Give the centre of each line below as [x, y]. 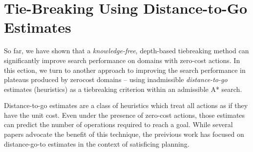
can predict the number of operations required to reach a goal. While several [118, 124]
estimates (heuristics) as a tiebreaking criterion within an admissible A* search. [123, 89]
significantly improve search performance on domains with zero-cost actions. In [122, 60]
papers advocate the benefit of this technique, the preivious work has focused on [124, 134]
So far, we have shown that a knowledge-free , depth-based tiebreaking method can [126, 51]
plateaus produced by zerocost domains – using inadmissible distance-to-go [116, 79]
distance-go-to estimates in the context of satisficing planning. [97, 143]
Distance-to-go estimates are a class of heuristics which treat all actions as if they [126, 105]
